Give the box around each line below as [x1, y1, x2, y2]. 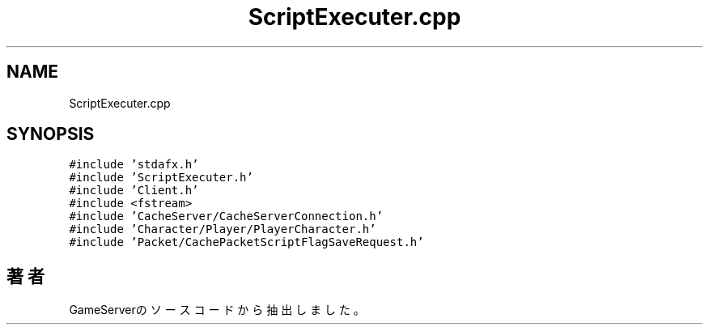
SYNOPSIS [6, 124, 95, 145]
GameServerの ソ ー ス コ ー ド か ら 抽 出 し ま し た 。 [69, 303, 365, 317]
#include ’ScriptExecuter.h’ [69, 171, 253, 185]
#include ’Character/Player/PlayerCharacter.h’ [69, 223, 376, 236]
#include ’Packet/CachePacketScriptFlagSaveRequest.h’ [69, 236, 424, 249]
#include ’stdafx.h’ [69, 158, 199, 172]
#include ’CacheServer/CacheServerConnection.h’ [69, 210, 384, 223]
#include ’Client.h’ [69, 184, 199, 197]
